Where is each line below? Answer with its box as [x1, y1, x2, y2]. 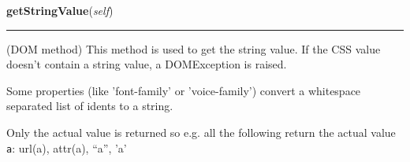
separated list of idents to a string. [6, 98, 173, 114]
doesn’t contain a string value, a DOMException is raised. [6, 56, 287, 72]
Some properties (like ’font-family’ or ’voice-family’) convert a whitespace [6, 82, 361, 98]
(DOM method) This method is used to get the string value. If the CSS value [6, 40, 381, 57]
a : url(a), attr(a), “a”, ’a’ [6, 139, 127, 156]
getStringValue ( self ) [6, 2, 114, 18]
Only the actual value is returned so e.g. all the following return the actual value [6, 123, 396, 140]
